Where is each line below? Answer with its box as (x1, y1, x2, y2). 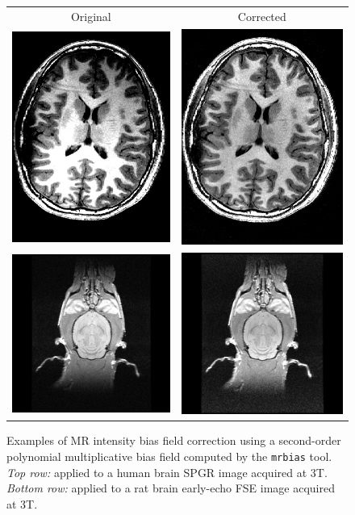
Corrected (237, 7, 286, 24)
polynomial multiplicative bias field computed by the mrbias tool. (6, 447, 332, 464)
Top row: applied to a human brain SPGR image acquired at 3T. (6, 463, 328, 480)
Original (70, 7, 111, 24)
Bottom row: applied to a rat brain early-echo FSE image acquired (6, 479, 335, 496)
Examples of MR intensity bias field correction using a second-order (6, 432, 341, 449)
